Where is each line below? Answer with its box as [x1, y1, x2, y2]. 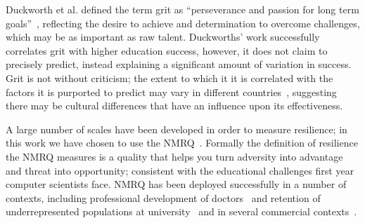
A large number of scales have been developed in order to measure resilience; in [6, 121, 347, 136]
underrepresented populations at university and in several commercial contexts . [6, 204, 357, 219]
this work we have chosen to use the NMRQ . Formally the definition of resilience [6, 135, 358, 150]
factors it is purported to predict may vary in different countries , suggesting [6, 84, 337, 99]
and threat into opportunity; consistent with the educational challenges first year [6, 163, 354, 177]
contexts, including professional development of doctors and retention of [6, 190, 321, 205]
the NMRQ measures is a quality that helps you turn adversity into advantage [6, 149, 343, 163]
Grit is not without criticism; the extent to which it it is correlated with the [6, 70, 333, 85]
